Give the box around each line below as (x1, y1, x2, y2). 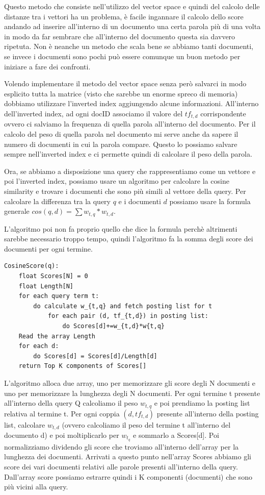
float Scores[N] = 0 (18, 272, 88, 280)
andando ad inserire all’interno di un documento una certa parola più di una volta (4, 21, 261, 32)
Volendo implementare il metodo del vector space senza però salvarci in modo (4, 78, 247, 89)
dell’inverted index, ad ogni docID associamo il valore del (4, 108, 183, 118)
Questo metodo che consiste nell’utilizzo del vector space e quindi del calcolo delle (4, 1, 260, 11)
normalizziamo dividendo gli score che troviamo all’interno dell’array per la (4, 441, 239, 452)
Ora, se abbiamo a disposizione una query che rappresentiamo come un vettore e (4, 165, 256, 176)
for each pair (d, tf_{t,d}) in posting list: (47, 312, 208, 320)
